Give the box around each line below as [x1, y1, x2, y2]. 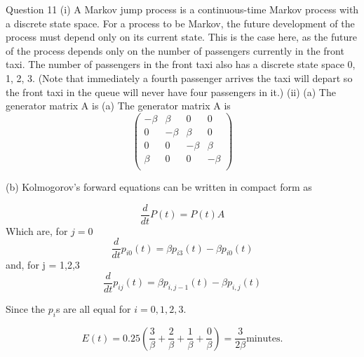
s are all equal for [55, 301, 131, 316]
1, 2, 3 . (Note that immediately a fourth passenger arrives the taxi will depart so [6, 70, 353, 85]
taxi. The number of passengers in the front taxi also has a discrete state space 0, [6, 57, 356, 72]
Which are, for [6, 223, 68, 238]
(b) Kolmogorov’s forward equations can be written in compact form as [6, 179, 312, 194]
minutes [246, 333, 281, 344]
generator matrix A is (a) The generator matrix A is [6, 98, 231, 113]
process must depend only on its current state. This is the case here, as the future [6, 29, 357, 44]
